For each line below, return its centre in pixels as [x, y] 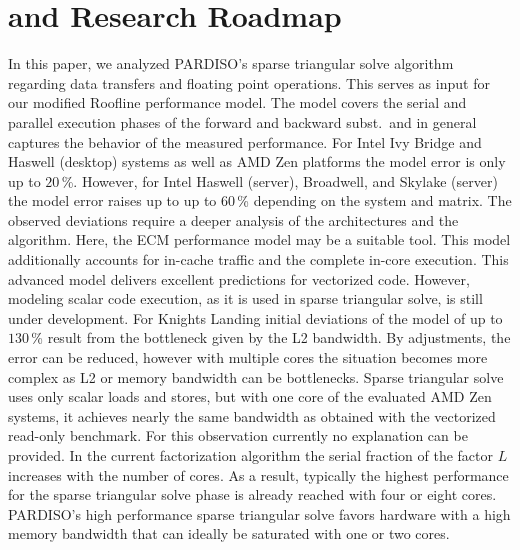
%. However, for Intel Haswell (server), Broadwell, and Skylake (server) [279, 180]
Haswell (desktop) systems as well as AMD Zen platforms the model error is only [257, 161]
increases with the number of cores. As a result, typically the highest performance [258, 474]
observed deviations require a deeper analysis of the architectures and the [233, 219]
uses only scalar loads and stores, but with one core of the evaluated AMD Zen [250, 396]
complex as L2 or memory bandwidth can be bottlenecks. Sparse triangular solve [256, 376]
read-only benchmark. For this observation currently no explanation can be [238, 435]
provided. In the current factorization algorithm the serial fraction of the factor [250, 455]
